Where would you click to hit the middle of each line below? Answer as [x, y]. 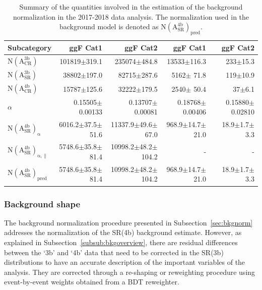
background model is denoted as [109, 26]
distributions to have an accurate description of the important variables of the [125, 262]
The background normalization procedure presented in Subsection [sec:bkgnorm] [128, 222]
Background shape [42, 204]
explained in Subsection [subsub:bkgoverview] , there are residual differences [121, 242]
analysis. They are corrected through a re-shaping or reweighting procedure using [130, 272]
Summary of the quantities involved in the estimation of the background [131, 7]
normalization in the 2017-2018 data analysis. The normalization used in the [131, 16]
